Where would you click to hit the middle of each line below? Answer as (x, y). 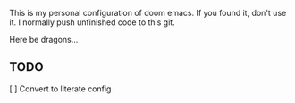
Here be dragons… (44, 40)
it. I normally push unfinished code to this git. (93, 22)
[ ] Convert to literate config (60, 89)
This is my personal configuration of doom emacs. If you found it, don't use (148, 13)
